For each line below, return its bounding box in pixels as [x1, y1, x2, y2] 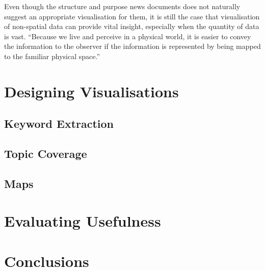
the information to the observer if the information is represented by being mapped [4, 41, 261, 51]
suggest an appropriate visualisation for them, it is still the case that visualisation [4, 11, 260, 21]
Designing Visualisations [4, 80, 179, 101]
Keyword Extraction [4, 116, 114, 131]
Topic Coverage [4, 146, 87, 161]
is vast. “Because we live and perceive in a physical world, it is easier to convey [4, 31, 251, 41]
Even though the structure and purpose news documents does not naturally [4, 1, 241, 11]
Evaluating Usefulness [4, 210, 161, 231]
